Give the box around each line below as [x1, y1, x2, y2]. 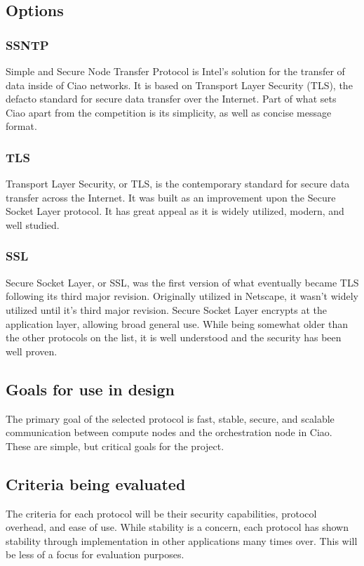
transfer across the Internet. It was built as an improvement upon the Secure [6, 190, 336, 204]
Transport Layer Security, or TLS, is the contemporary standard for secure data [6, 176, 350, 191]
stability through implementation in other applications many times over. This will [6, 533, 358, 548]
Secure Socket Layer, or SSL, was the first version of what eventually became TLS [6, 275, 359, 289]
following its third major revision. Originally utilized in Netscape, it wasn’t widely [6, 289, 358, 303]
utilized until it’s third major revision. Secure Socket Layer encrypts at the [6, 302, 328, 317]
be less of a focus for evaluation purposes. [6, 547, 184, 562]
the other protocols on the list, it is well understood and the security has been [6, 330, 342, 345]
